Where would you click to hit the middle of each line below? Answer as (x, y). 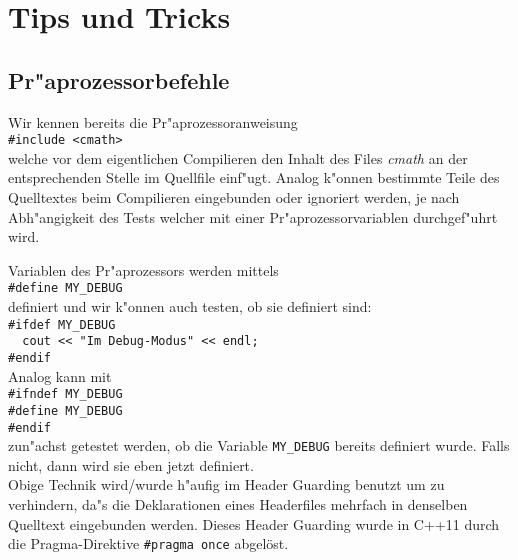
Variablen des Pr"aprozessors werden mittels (143, 269)
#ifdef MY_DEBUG (62, 324)
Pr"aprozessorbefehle (119, 79)
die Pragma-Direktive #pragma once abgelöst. (148, 543)
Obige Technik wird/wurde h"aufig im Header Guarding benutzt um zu (226, 484)
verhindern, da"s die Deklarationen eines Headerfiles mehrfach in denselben (238, 504)
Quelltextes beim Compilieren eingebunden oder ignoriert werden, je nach (234, 197)
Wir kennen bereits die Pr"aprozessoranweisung (153, 121)
